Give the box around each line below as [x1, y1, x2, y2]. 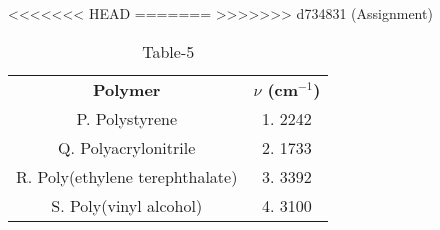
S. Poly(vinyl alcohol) [51, 193, 203, 217]
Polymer [92, 77, 161, 101]
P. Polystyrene [76, 106, 177, 130]
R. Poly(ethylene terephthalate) [16, 164, 238, 188]
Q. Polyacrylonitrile [58, 135, 196, 159]
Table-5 [142, 39, 195, 63]
